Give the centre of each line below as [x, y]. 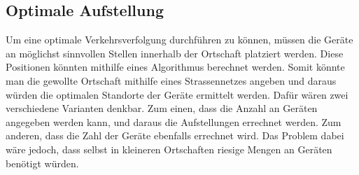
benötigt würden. [42, 163]
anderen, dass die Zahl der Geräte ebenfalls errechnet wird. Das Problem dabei [175, 135]
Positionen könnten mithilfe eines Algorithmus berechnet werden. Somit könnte [175, 67]
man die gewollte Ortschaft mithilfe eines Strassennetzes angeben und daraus [171, 80]
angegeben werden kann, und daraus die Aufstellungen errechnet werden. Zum [174, 121]
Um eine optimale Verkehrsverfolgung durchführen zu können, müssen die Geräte [179, 40]
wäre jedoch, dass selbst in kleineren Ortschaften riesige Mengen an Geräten [169, 149]
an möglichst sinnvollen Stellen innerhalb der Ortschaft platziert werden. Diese [175, 53]
